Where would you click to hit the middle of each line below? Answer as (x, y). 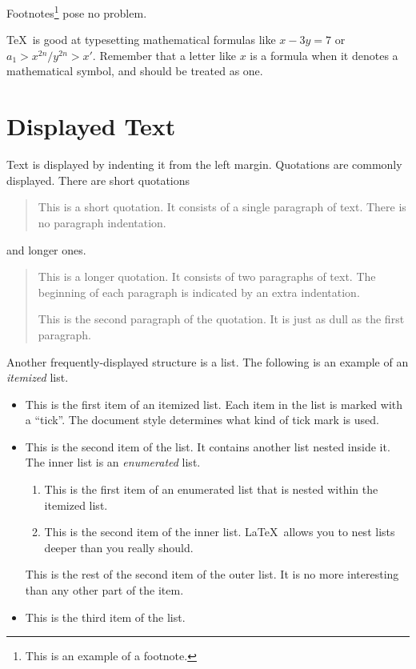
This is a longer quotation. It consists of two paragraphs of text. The (207, 276)
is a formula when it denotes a (324, 55)
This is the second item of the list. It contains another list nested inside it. (208, 446)
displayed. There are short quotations (98, 180)
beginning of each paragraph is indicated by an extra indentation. (199, 292)
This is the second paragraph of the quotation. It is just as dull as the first (221, 319)
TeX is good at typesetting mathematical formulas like (141, 40)
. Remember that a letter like (164, 55)
